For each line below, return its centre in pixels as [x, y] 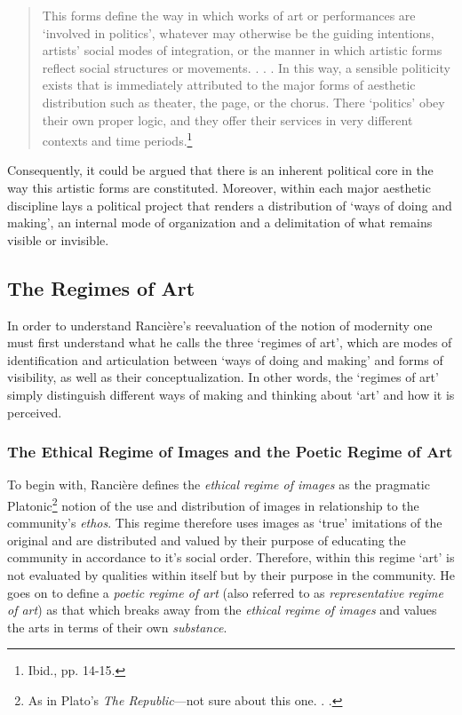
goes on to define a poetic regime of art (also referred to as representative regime [225, 592]
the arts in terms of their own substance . [117, 627]
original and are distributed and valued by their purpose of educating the [207, 540]
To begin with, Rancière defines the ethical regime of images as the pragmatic [219, 485]
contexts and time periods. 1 [117, 139]
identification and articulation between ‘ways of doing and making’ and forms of [225, 359]
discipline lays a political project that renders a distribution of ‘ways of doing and [230, 205]
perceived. [35, 412]
